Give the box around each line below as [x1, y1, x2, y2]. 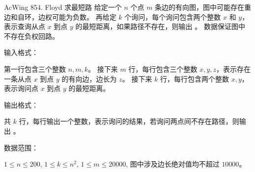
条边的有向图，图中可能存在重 [155, 2, 252, 12]
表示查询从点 [4, 21, 45, 31]
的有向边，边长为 [61, 73, 117, 84]
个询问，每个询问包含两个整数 [124, 11, 221, 22]
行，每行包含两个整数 [160, 73, 229, 84]
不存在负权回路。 [4, 30, 59, 41]
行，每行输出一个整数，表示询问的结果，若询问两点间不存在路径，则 [19, 116, 239, 126]
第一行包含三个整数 [4, 63, 66, 74]
